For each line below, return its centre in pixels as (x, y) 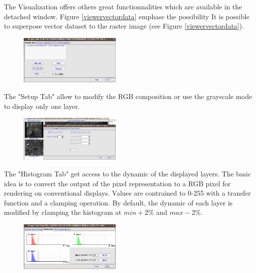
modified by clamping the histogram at (63, 212)
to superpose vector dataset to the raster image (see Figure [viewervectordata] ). (124, 26)
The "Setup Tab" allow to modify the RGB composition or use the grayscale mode (128, 96)
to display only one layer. (42, 106)
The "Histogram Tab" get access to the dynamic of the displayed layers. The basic (128, 174)
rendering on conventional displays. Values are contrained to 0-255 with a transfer (128, 193)
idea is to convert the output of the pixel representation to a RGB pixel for (117, 183)
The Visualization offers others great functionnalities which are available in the (123, 6)
